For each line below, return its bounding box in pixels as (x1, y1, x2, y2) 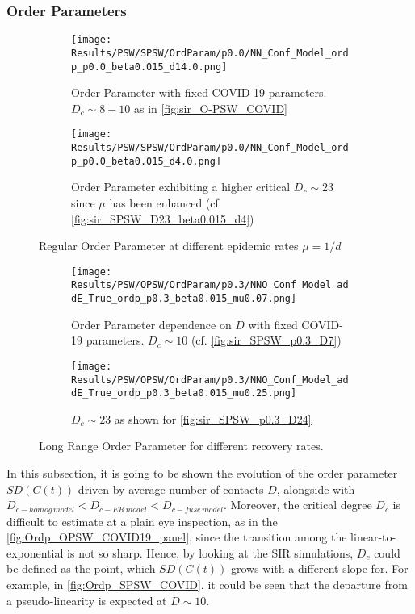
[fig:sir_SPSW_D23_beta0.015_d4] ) (71, 210, 254, 227)
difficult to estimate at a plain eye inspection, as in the (6, 512, 278, 529)
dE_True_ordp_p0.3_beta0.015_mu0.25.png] (71, 387, 297, 399)
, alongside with (276, 480, 355, 497)
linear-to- (350, 528, 396, 545)
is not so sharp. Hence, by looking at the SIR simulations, (67, 544, 354, 561)
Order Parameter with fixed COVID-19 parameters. (71, 84, 327, 101)
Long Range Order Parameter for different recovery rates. (39, 437, 324, 454)
